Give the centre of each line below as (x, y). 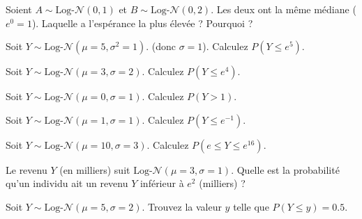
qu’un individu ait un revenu (67, 183)
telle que (251, 206)
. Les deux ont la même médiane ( (284, 9)
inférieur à (162, 183)
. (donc (161, 46)
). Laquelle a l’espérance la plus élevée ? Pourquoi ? (142, 23)
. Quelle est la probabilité (285, 169)
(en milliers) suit (95, 169)
